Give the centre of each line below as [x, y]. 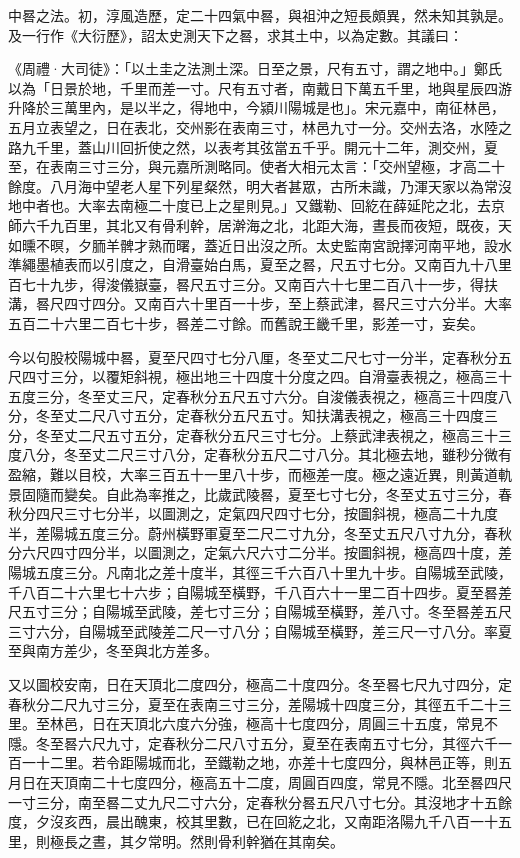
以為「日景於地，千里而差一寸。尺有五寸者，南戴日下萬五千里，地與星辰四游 [260, 87]
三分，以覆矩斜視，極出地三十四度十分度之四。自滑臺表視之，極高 [266, 376]
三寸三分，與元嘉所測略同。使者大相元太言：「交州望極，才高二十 [291, 166]
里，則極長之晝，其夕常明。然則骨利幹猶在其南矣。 [176, 840]
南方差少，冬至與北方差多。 [126, 650]
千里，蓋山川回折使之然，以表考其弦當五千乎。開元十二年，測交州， [259, 146]
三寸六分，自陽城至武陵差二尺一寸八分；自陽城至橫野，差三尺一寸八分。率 [253, 630]
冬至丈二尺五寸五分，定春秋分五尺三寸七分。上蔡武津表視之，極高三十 [266, 434]
